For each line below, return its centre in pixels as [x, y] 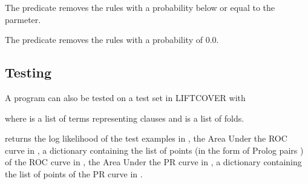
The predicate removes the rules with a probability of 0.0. [112, 40]
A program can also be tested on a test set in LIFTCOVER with [125, 97]
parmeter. [23, 19]
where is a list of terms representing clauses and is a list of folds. [125, 118]
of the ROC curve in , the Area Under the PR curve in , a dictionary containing [153, 162]
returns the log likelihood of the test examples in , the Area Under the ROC [146, 138]
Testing [28, 72]
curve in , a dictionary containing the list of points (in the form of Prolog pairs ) [154, 150]
